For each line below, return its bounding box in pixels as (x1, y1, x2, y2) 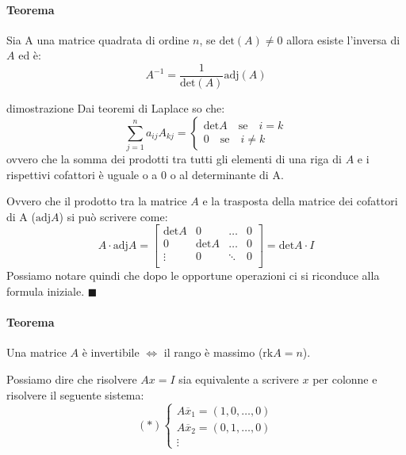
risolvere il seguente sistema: (6, 386, 144, 403)
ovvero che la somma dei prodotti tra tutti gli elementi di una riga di (6, 150, 342, 166)
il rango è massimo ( (163, 344, 263, 361)
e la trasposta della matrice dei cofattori (202, 193, 398, 209)
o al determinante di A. (170, 166, 284, 182)
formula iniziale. (6, 283, 85, 300)
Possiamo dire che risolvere (6, 371, 137, 388)
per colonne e (312, 371, 377, 388)
